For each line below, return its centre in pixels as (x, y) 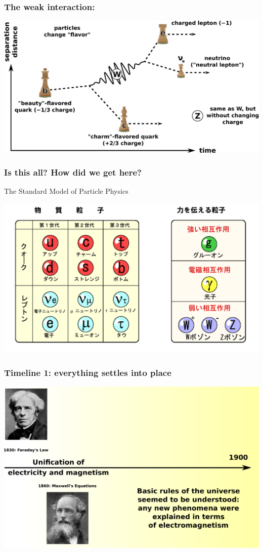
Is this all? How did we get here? (73, 172)
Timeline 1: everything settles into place (88, 372)
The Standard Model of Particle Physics (66, 191)
